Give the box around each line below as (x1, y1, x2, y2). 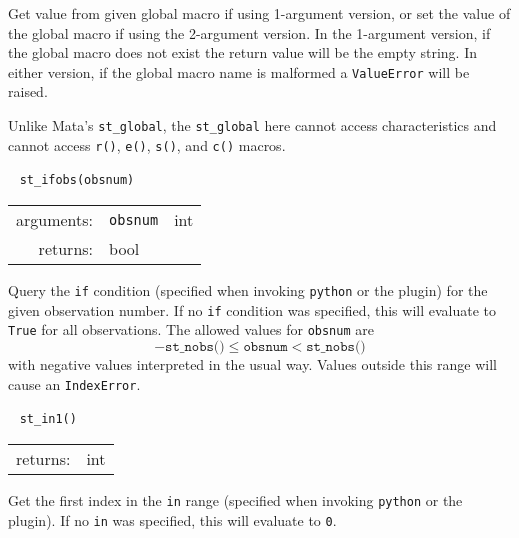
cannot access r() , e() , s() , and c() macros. (8, 134, 286, 155)
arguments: (16, 208, 94, 231)
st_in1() (19, 412, 77, 427)
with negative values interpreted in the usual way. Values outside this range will (8, 353, 497, 374)
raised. (8, 81, 48, 102)
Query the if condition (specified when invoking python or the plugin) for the (8, 280, 488, 300)
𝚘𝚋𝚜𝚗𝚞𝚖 (243, 339, 288, 354)
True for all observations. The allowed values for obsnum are (8, 319, 374, 340)
